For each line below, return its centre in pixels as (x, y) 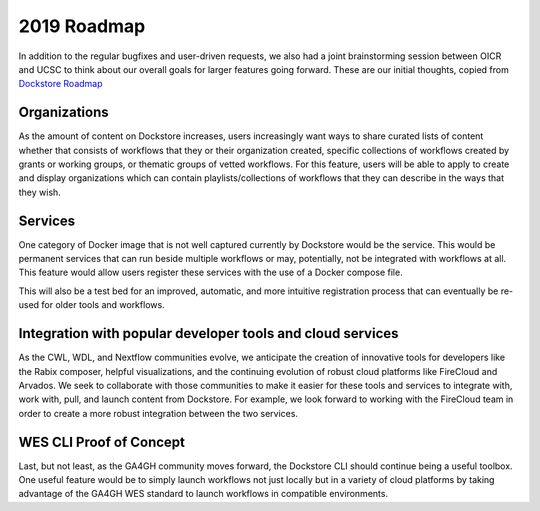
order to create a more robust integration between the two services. (158, 413)
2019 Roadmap (82, 26)
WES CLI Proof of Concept (101, 441)
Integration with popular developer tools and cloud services (208, 333)
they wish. (40, 192)
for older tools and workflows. (103, 305)
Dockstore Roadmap (61, 84)
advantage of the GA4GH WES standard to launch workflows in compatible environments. (203, 494)
